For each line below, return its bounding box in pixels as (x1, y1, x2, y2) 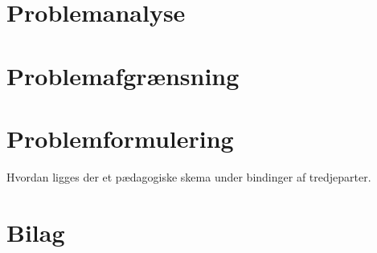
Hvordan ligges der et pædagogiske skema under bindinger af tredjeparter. (6, 168, 371, 185)
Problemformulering (6, 121, 234, 154)
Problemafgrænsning (6, 59, 240, 92)
